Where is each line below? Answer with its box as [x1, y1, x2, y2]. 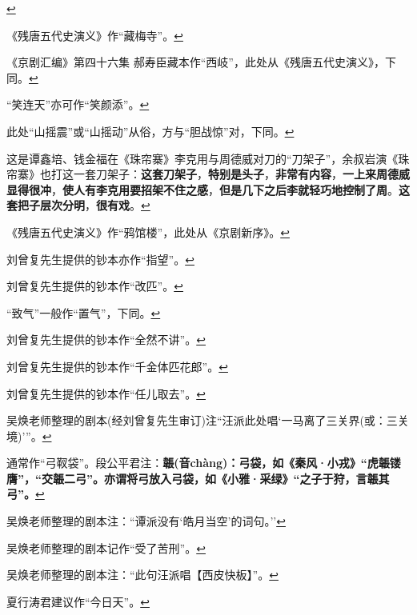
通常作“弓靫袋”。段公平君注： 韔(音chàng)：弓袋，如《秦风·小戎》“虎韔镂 [6, 454, 401, 471]
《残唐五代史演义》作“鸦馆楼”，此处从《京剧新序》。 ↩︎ [6, 223, 290, 240]
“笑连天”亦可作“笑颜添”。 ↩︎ [6, 96, 150, 113]
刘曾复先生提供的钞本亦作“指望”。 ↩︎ [6, 250, 194, 267]
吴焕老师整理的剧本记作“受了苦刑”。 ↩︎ [6, 539, 206, 556]
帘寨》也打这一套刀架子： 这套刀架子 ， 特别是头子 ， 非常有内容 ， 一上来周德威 [6, 166, 410, 182]
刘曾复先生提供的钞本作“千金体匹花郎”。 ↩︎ [6, 357, 228, 374]
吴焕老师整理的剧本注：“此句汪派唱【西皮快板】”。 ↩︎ [6, 566, 279, 583]
